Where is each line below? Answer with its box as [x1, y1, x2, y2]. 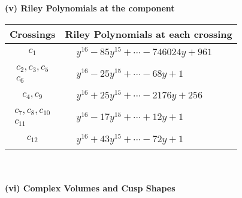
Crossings [10, 26, 56, 41]
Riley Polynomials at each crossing [65, 26, 232, 41]
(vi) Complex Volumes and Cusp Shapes [5, 182, 176, 194]
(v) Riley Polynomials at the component [5, 2, 175, 14]
